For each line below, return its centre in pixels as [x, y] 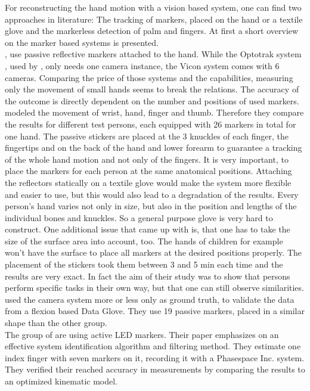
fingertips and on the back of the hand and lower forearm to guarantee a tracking [154, 148]
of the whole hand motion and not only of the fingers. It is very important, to [147, 159]
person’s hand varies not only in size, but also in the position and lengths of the [151, 206]
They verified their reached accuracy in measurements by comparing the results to [155, 369]
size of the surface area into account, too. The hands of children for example [144, 241]
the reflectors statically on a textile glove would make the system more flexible [148, 182]
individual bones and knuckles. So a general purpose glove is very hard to [139, 217]
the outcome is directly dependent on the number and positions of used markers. [152, 100]
